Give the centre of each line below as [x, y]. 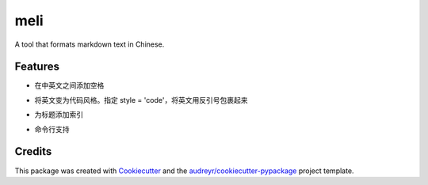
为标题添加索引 [59, 115]
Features [37, 67]
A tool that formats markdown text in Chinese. [90, 44]
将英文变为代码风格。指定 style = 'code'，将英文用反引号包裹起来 [141, 100]
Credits [33, 151]
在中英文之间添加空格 [69, 85]
